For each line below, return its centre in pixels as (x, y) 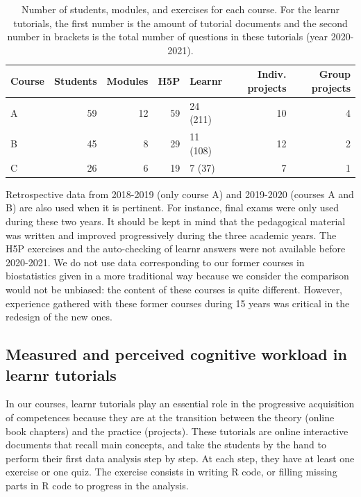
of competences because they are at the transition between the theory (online (170, 417)
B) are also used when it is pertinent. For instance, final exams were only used (173, 207)
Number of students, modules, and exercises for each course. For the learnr (180, 9)
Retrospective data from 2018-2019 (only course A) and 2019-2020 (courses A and (180, 194)
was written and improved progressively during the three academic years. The (171, 235)
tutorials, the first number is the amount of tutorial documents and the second (180, 23)
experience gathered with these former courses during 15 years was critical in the (178, 303)
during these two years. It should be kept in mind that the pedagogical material (176, 221)
